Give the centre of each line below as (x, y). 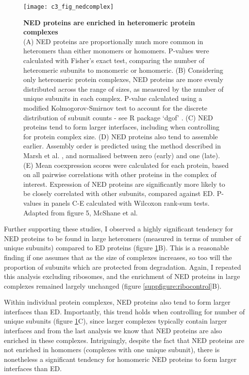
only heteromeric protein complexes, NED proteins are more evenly (123, 79)
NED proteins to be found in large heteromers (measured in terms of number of (123, 238)
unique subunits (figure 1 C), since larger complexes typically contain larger (116, 321)
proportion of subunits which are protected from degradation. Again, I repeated (123, 267)
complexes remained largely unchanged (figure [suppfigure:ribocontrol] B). (113, 285)
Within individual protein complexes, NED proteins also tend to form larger (117, 302)
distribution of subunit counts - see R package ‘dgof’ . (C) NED (118, 117)
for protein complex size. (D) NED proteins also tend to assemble (121, 136)
